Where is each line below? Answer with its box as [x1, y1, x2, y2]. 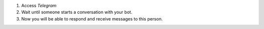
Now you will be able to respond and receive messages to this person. [21, 16, 163, 21]
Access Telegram [21, 3, 57, 8]
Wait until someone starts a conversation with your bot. [21, 10, 132, 15]
